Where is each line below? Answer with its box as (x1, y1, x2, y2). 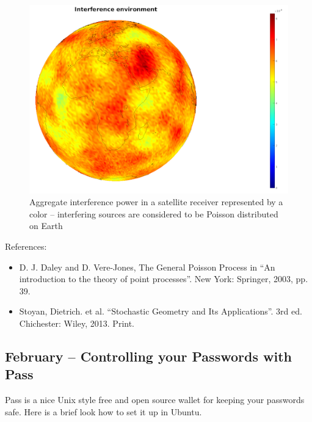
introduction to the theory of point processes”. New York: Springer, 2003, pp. (19, 272, 308, 285)
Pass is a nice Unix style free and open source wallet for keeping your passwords (5, 393, 305, 406)
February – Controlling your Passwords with (5, 347, 292, 365)
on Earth (29, 219, 63, 232)
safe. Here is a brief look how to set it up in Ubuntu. (5, 405, 202, 418)
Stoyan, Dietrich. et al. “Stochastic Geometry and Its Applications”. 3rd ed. (19, 305, 302, 318)
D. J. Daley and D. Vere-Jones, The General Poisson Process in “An (19, 260, 275, 273)
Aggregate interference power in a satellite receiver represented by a (29, 195, 283, 208)
